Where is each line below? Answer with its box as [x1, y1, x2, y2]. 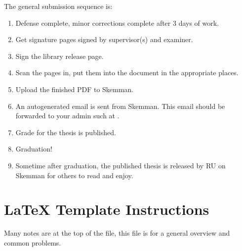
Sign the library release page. [15, 50, 104, 61]
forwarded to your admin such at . [15, 110, 120, 121]
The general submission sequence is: [4, 1, 113, 11]
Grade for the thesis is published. [15, 127, 116, 137]
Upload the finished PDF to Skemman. [15, 84, 134, 94]
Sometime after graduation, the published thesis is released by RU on [15, 160, 226, 170]
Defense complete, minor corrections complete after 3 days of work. [15, 17, 219, 28]
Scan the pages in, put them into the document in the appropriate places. [15, 67, 239, 78]
